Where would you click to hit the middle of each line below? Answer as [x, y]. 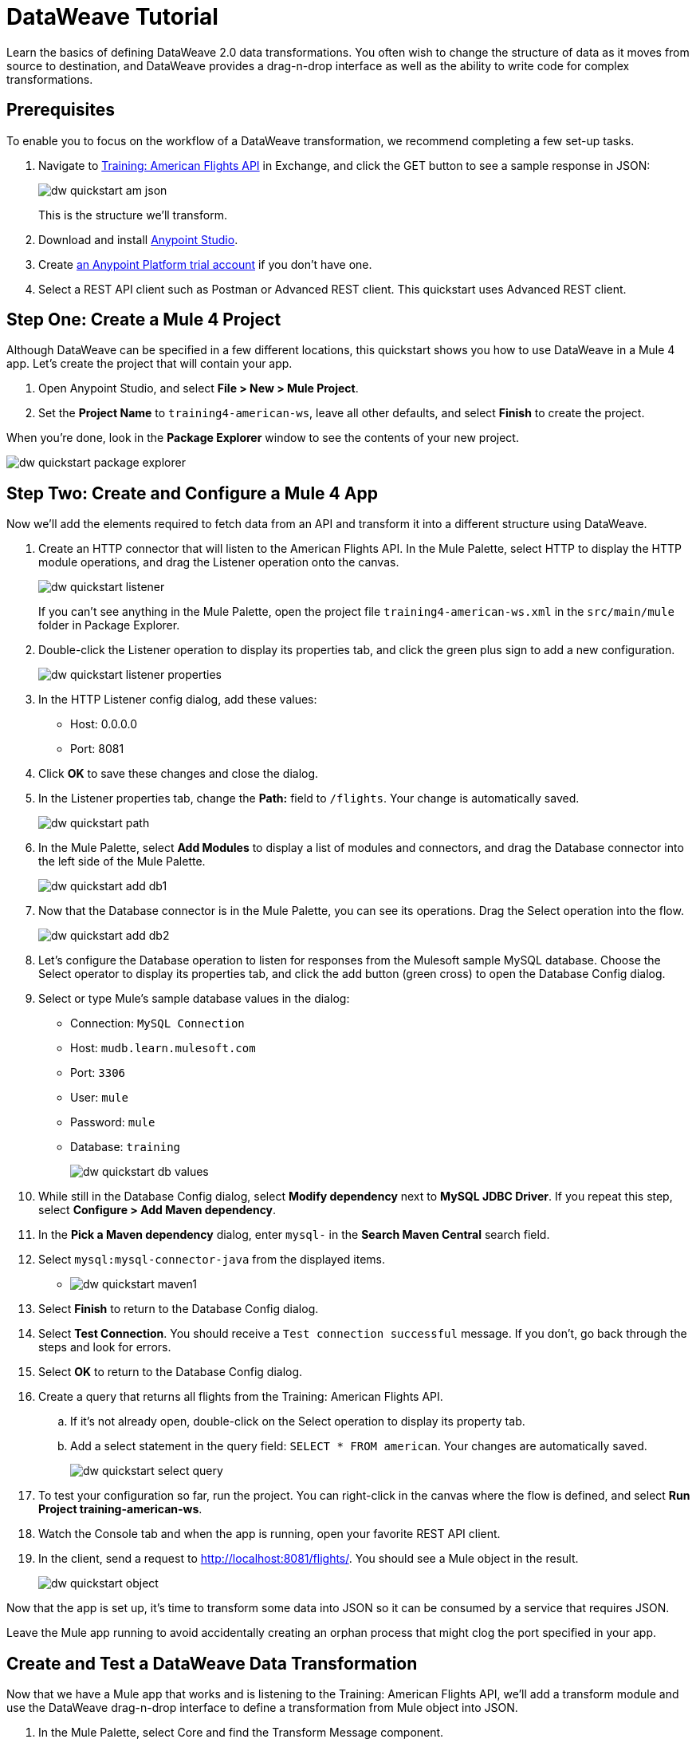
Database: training [126, 1147]
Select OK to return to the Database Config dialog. [171, 1372]
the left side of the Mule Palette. [122, 862]
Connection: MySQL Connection [157, 1023]
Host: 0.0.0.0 [104, 724]
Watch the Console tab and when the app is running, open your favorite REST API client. [269, 1534]
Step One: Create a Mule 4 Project [144, 320]
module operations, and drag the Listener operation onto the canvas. [219, 562]
